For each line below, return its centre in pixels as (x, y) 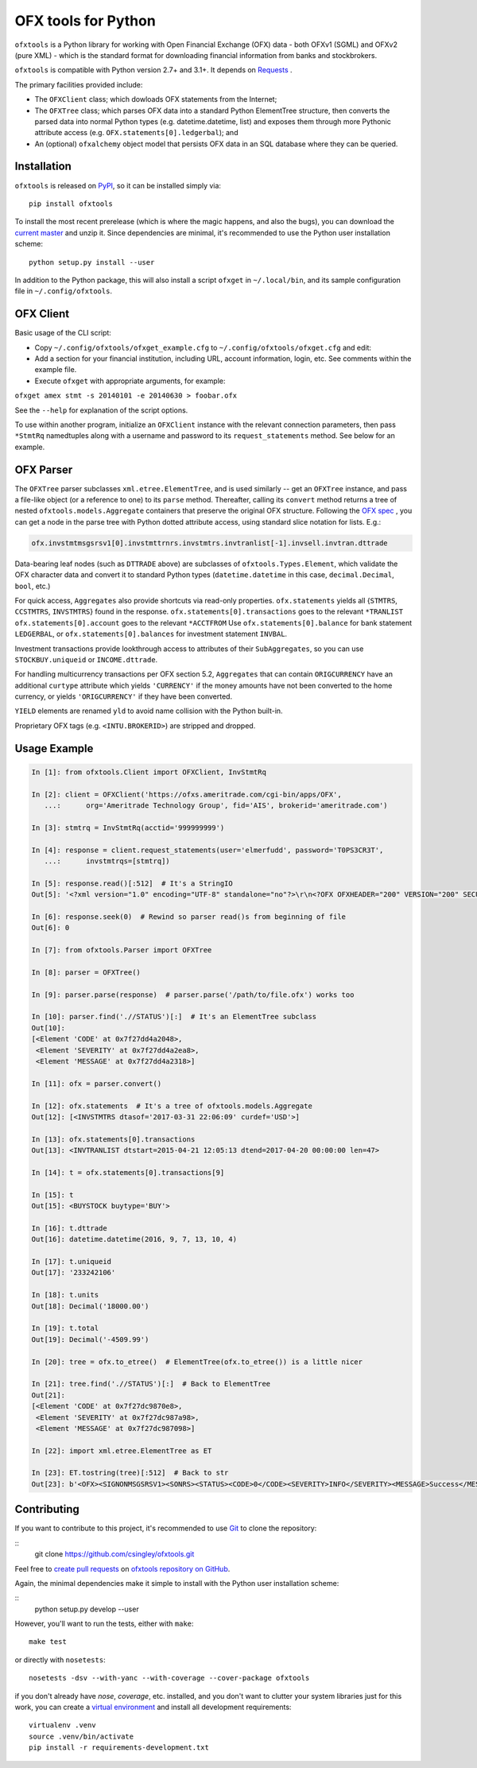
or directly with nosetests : (60, 1659)
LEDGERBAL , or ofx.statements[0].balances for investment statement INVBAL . (151, 634)
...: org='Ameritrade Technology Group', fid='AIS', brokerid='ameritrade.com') (216, 806)
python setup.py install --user (92, 262)
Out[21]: (48, 1395)
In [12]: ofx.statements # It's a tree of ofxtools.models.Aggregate (172, 1106)
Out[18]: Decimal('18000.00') (90, 1306)
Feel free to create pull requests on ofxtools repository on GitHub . (122, 1568)
